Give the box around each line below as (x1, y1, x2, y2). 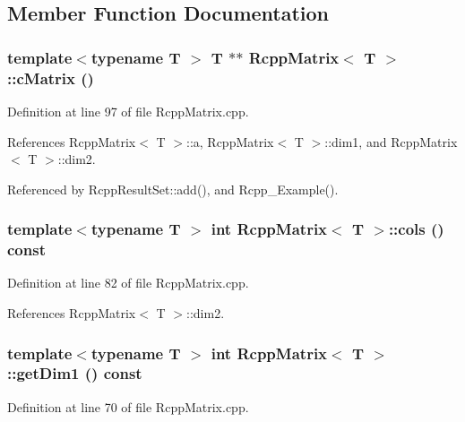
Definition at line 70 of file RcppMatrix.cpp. (7, 397, 249, 416)
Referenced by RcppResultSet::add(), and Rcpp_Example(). (7, 179, 339, 198)
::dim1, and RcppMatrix (324, 132, 458, 151)
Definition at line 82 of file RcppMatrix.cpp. (7, 273, 249, 292)
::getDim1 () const (7, 362, 142, 384)
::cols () (388, 218, 444, 240)
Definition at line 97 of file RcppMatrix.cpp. (7, 101, 249, 120)
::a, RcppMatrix (186, 132, 274, 151)
